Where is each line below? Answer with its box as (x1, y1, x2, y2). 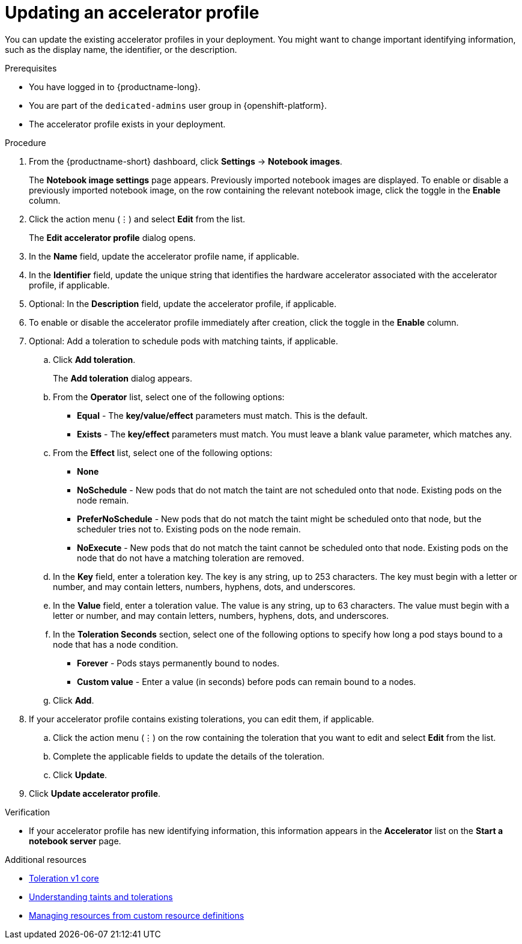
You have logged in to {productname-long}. (29, 81, 201, 92)
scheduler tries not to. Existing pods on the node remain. (77, 523, 301, 534)
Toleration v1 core (29, 872, 99, 883)
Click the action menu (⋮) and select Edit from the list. (29, 213, 246, 224)
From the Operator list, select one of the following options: (53, 391, 285, 402)
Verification (5, 806, 50, 817)
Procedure (5, 137, 46, 148)
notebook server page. (29, 835, 121, 846)
